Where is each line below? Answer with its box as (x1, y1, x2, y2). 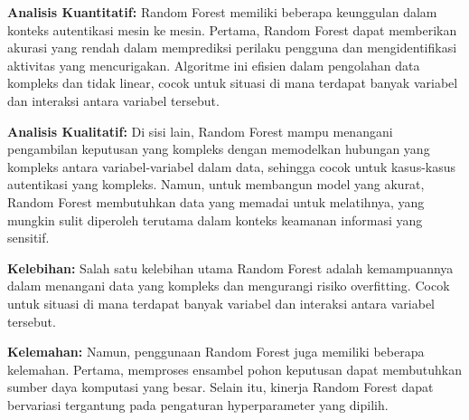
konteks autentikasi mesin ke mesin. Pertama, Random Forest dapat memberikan (7, 20, 457, 39)
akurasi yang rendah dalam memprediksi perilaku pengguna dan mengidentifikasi (7, 38, 457, 57)
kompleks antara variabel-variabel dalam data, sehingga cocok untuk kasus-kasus (7, 157, 456, 176)
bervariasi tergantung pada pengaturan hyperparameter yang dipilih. (7, 395, 389, 414)
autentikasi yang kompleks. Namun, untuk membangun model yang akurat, (7, 175, 425, 194)
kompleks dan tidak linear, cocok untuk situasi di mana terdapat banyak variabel (7, 73, 458, 92)
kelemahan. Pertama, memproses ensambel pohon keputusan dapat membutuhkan (7, 359, 463, 378)
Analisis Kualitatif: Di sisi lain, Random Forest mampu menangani (7, 121, 393, 140)
